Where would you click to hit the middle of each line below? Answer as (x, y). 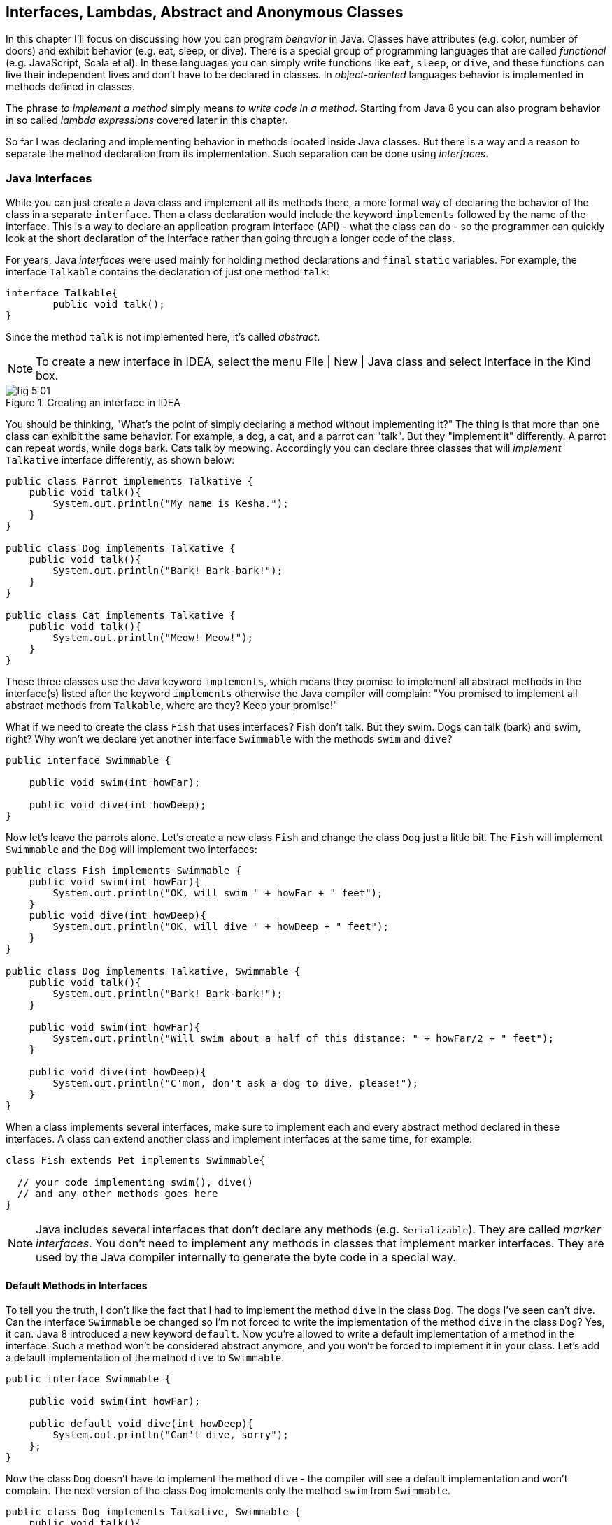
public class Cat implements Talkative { (121, 616)
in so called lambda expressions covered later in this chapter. (147, 120)
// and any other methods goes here (118, 1194)
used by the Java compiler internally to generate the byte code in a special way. (246, 1258)
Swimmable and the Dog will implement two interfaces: (131, 850)
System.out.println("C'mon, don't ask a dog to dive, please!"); (236, 1083)
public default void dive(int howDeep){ (141, 1424)
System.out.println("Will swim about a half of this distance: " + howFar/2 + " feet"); (303, 1039)
